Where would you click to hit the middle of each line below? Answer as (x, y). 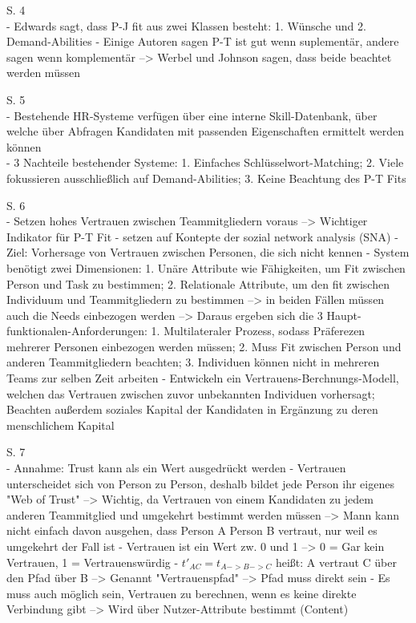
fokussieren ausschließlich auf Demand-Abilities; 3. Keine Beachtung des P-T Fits (206, 178)
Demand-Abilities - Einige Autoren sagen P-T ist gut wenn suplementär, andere (203, 41)
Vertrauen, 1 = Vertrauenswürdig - (93, 562)
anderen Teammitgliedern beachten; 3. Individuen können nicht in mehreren (193, 362)
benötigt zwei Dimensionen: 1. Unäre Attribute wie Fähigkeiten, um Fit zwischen (206, 267)
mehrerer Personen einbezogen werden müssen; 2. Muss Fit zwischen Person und (204, 346)
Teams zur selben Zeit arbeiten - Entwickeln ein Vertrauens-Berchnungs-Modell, (203, 378)
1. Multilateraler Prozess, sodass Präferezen (258, 331)
